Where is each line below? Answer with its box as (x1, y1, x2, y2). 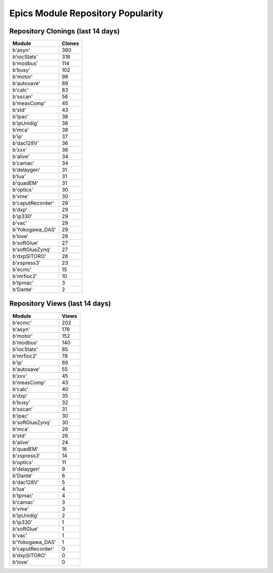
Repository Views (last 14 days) (9, 299, 111, 308)
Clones (61, 40, 79, 47)
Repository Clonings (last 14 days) (9, 27, 120, 35)
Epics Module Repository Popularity (9, 8, 164, 19)
